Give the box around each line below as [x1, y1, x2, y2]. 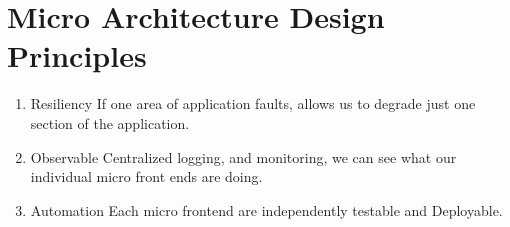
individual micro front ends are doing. [30, 166, 263, 187]
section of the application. [30, 112, 190, 133]
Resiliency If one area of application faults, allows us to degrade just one [30, 93, 476, 114]
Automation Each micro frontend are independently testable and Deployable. [30, 199, 503, 220]
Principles [7, 35, 147, 76]
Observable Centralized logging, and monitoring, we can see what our [30, 146, 457, 167]
